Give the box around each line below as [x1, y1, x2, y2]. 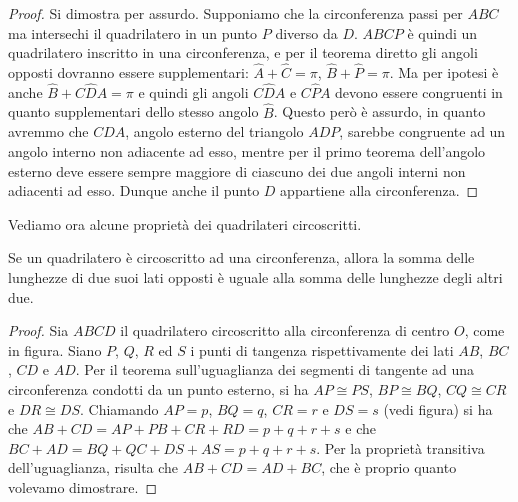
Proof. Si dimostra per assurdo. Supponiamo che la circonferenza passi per [8, 3, 463, 23]
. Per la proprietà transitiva [316, 437, 485, 458]
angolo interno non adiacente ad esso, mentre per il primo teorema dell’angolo [8, 141, 486, 162]
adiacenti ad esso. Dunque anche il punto [8, 180, 260, 201]
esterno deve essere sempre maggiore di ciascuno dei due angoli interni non [8, 160, 466, 181]
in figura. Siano [8, 339, 102, 360]
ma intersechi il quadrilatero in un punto [8, 22, 258, 43]
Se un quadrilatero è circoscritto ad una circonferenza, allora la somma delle [8, 247, 475, 268]
